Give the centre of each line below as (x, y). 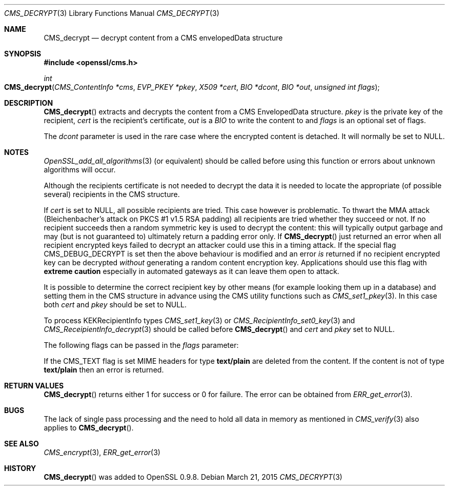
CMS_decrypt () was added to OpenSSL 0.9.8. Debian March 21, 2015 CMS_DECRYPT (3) (193, 477)
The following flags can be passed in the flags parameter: (141, 345)
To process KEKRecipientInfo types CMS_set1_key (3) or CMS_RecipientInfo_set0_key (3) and (199, 320)
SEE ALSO (22, 444)
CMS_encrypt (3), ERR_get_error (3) (102, 452)
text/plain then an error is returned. (104, 370)
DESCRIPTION (29, 103)
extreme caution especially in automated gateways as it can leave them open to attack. (191, 271)
